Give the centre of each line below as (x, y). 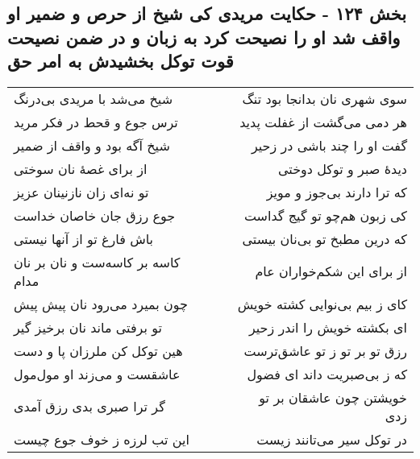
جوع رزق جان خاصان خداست (95, 215)
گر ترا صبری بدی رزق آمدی (89, 407)
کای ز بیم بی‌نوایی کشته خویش (322, 304)
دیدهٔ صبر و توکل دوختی (343, 168)
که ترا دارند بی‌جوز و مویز (337, 192)
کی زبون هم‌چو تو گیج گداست (325, 215)
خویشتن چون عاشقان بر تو (333, 397)
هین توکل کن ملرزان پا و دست (98, 350)
